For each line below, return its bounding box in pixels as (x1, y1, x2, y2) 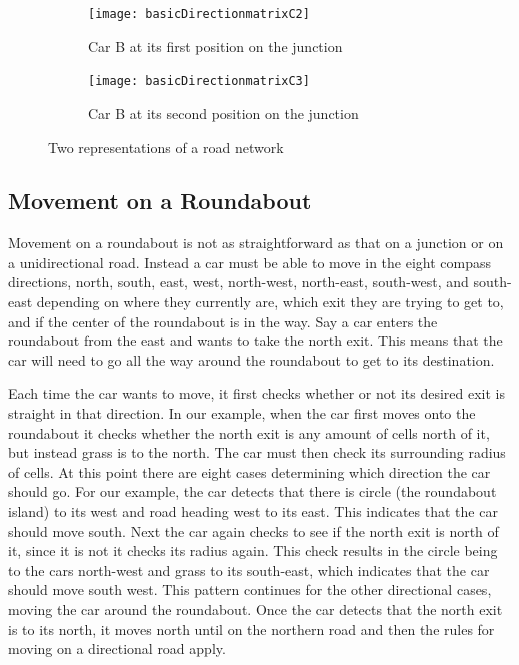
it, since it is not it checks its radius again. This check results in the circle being (8, 540, 498, 561)
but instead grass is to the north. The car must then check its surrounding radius (8, 442, 506, 463)
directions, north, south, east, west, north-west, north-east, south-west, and (8, 271, 469, 292)
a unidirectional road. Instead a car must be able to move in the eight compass (8, 251, 491, 272)
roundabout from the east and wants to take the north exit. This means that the (8, 330, 503, 351)
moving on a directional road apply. (8, 638, 226, 659)
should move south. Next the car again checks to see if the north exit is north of (8, 520, 499, 541)
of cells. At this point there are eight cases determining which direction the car (8, 461, 491, 482)
